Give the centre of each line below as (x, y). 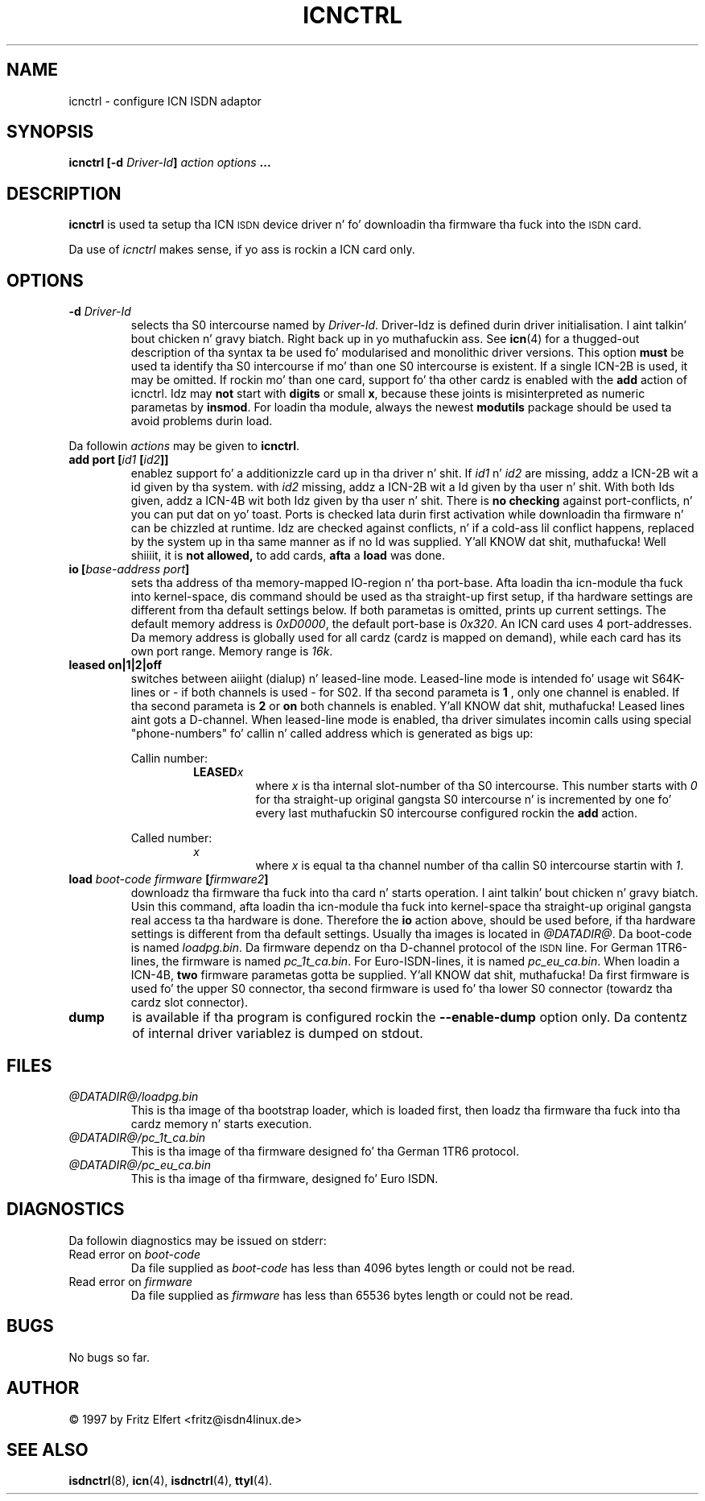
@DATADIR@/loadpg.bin (134, 1096)
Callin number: (169, 759)
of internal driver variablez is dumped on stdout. (278, 1034)
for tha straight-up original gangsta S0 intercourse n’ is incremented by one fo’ (464, 800)
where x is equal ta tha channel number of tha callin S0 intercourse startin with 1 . (470, 866)
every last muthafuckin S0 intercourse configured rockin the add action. (446, 813)
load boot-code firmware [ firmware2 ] (169, 879)
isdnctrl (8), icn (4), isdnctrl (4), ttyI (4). (171, 1481)
